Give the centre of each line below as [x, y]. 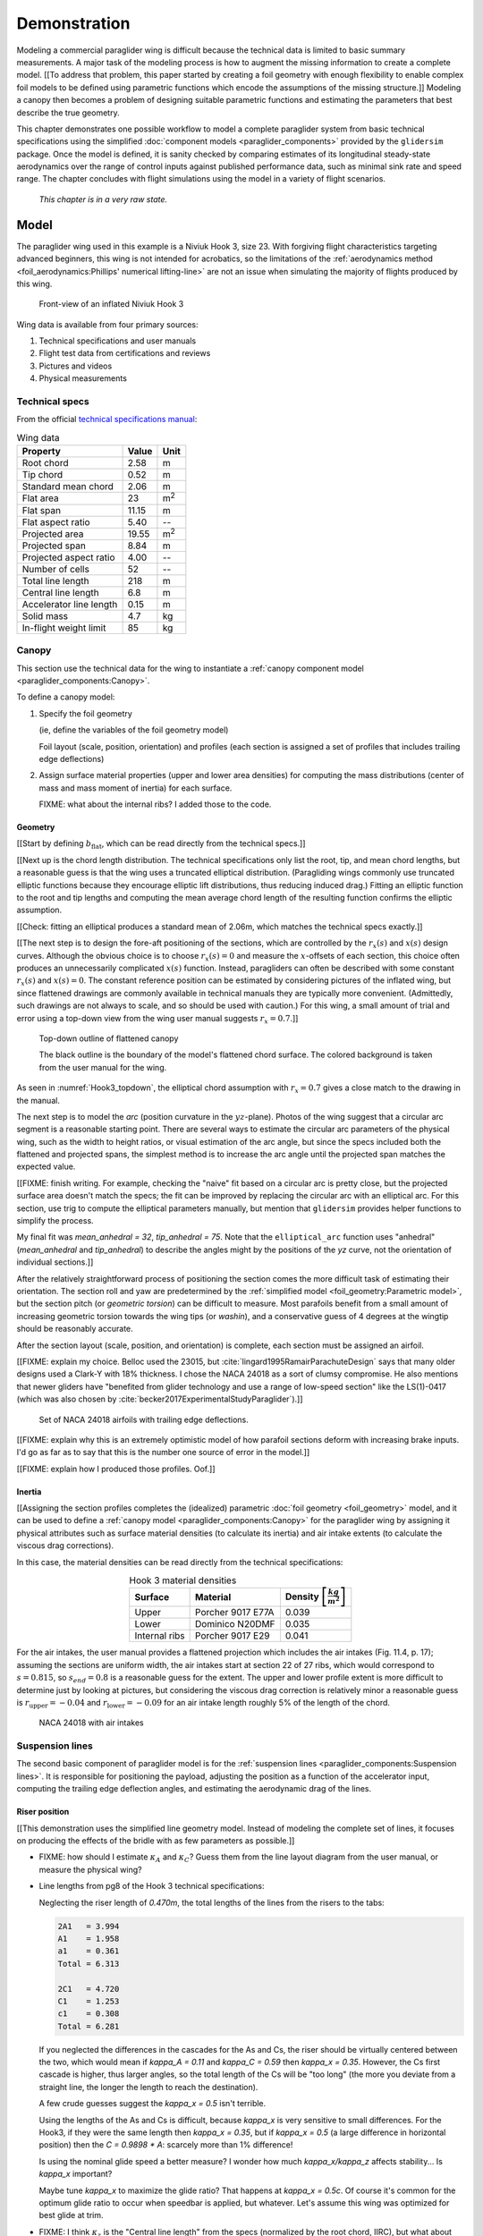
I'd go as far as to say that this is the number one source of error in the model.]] [163, 1453]
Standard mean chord [68, 487]
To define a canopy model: [66, 697]
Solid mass [45, 615]
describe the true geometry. [68, 113]
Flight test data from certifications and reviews [125, 353]
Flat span [42, 510]
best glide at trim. [71, 2215]
